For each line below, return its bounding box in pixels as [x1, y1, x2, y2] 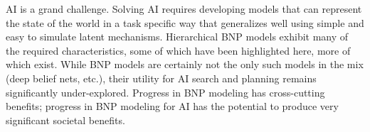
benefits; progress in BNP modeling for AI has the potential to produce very [6, 99, 339, 114]
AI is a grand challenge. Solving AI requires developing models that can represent [6, 1, 362, 16]
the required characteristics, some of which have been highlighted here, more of [6, 43, 351, 57]
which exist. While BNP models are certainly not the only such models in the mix [6, 57, 364, 72]
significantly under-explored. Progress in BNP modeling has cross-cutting [6, 84, 325, 99]
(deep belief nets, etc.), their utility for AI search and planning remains [6, 70, 317, 85]
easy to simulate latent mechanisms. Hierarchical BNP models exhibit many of [6, 29, 349, 44]
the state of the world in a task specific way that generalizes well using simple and [6, 15, 364, 30]
